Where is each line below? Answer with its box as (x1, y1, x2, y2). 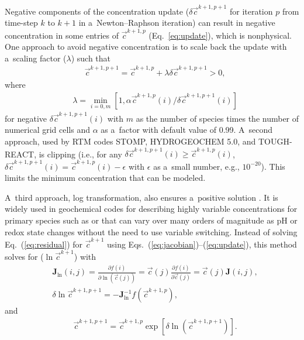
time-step (5, 16, 38, 29)
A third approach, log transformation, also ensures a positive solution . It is (5, 191, 278, 203)
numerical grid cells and (5, 123, 90, 136)
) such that (71, 51, 111, 64)
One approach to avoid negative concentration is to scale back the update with (5, 40, 287, 53)
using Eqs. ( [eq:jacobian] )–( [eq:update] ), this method (106, 238, 297, 250)
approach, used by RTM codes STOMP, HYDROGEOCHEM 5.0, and (5, 135, 256, 147)
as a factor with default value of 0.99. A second (101, 123, 273, 136)
